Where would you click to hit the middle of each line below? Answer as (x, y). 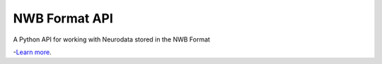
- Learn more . (33, 52)
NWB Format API (63, 18)
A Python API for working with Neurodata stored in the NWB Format (111, 39)
